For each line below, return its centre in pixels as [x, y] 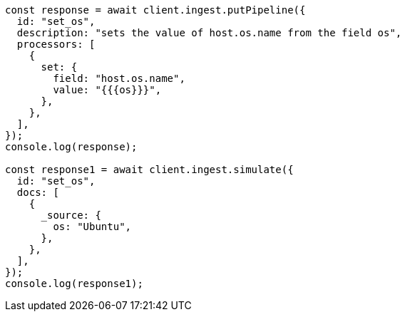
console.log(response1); [74, 284]
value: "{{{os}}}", [107, 90]
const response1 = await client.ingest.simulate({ [149, 170]
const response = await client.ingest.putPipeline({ [155, 10]
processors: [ [56, 44]
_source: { [71, 215]
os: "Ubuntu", [92, 227]
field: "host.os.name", [119, 78]
